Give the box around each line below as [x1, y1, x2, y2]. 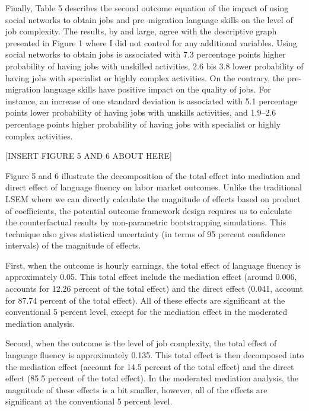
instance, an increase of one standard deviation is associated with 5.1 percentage [5, 94, 298, 107]
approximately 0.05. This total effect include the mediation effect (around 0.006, [5, 270, 297, 283]
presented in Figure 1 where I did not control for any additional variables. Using [5, 36, 297, 49]
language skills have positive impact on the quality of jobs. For [43, 83, 271, 95]
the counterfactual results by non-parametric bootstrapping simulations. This [5, 216, 286, 228]
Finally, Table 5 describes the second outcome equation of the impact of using [5, 2, 289, 14]
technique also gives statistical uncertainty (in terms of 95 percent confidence [5, 227, 285, 240]
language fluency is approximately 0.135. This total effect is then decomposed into [5, 349, 304, 361]
